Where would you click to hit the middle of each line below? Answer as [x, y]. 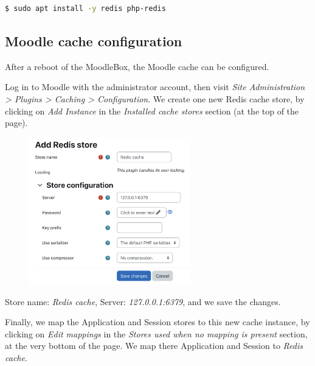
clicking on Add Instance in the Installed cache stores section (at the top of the [152, 111]
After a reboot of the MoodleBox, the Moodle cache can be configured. [137, 66]
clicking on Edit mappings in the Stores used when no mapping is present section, [156, 333]
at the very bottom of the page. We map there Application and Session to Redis [154, 346]
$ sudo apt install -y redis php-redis [85, 9]
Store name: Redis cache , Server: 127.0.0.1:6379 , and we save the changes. [143, 301]
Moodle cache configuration [94, 40]
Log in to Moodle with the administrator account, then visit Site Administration [155, 87]
